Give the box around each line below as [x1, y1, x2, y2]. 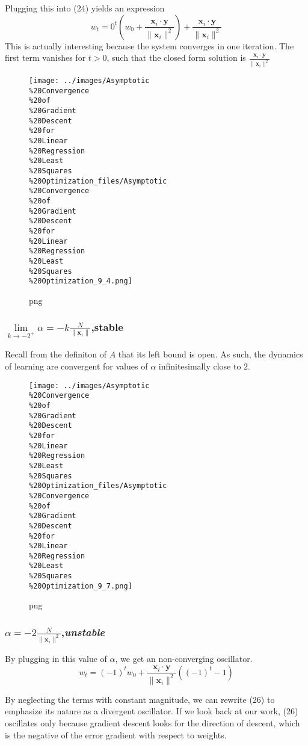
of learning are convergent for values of [5, 360, 148, 372]
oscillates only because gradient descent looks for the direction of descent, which [5, 717, 300, 729]
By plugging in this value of [5, 652, 107, 665]
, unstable [61, 624, 105, 639]
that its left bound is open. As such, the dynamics [118, 348, 303, 360]
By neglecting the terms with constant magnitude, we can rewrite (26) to [5, 693, 275, 705]
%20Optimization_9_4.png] [29, 277, 132, 286]
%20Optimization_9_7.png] [29, 581, 132, 590]
